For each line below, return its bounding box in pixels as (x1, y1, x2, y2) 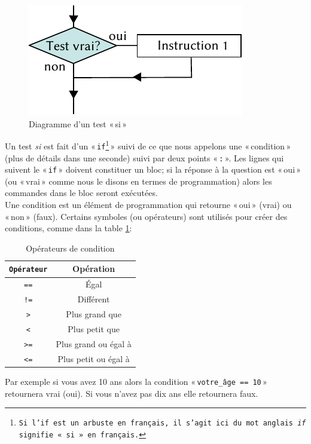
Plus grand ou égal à (56, 337, 132, 350)
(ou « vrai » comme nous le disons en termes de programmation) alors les (5, 174, 272, 187)
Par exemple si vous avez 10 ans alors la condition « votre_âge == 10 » (5, 375, 267, 387)
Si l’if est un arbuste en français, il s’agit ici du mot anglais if (19, 419, 306, 428)
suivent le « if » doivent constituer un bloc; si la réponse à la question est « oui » (5, 163, 301, 176)
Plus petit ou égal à (57, 352, 130, 365)
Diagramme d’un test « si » (29, 117, 127, 130)
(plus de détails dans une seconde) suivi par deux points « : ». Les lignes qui (5, 151, 284, 164)
